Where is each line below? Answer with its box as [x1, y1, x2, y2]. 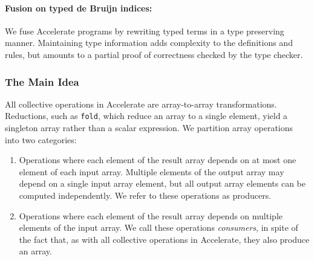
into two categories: [5, 133, 77, 146]
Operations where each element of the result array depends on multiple [19, 209, 283, 222]
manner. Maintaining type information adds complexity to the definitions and [5, 36, 293, 49]
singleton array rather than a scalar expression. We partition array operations [5, 121, 293, 134]
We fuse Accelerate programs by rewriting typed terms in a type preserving [5, 24, 284, 37]
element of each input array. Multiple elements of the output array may [19, 165, 284, 178]
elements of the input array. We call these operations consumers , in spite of [19, 221, 298, 234]
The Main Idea [5, 74, 79, 89]
